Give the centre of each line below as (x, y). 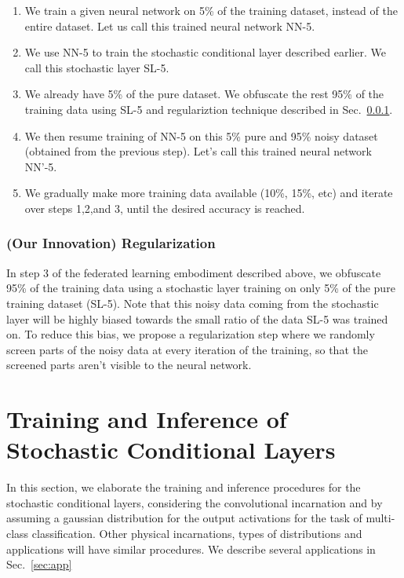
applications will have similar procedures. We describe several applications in (191, 549)
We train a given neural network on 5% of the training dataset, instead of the (211, 10)
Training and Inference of (147, 419)
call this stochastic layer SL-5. (97, 67)
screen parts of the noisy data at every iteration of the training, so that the (187, 349)
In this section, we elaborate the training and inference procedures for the (184, 487)
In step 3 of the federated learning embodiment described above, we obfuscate (194, 272)
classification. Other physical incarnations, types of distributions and (197, 533)
